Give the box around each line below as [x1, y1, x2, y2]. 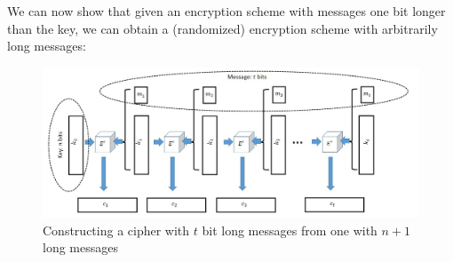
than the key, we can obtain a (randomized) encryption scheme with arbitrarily [7, 19, 438, 37]
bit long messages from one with [202, 220, 377, 239]
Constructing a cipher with [43, 220, 190, 239]
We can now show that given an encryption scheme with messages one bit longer [7, 2, 446, 20]
